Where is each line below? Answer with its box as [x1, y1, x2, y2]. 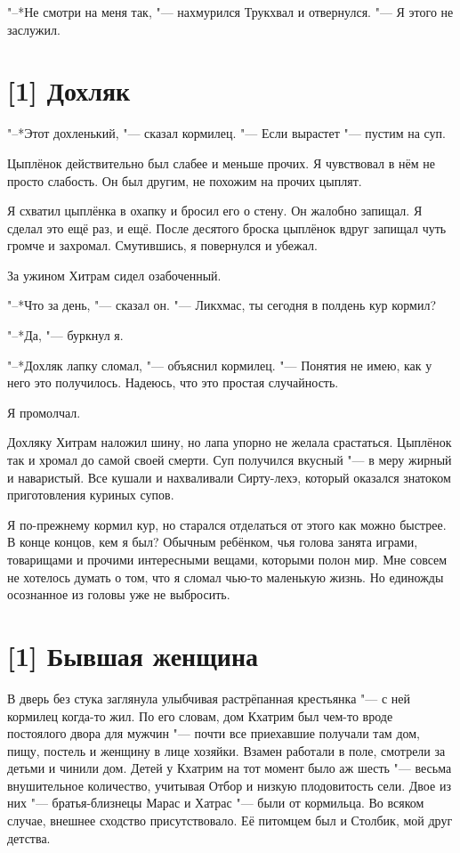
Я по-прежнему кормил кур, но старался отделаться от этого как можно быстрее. [7, 515, 447, 533]
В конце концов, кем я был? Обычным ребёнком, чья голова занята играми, [7, 532, 418, 551]
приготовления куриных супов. [7, 485, 174, 504]
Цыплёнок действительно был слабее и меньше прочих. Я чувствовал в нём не [7, 153, 435, 172]
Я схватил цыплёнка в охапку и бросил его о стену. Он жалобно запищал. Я [7, 201, 423, 220]
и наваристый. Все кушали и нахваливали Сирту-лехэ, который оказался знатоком [7, 467, 451, 486]
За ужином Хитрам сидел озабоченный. [7, 265, 222, 284]
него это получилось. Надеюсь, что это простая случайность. [7, 373, 339, 392]
